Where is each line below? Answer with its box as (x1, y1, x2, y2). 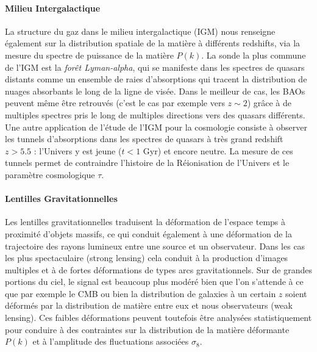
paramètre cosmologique (5, 168, 95, 181)
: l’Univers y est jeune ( (34, 144, 122, 157)
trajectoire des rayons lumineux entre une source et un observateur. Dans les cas (5, 239, 305, 252)
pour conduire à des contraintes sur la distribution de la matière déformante (5, 323, 290, 336)
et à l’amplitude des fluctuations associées (32, 335, 189, 348)
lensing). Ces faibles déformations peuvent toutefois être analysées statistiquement (5, 311, 312, 324)
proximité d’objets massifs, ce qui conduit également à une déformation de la (5, 227, 292, 240)
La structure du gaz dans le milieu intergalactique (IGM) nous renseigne (5, 24, 276, 37)
